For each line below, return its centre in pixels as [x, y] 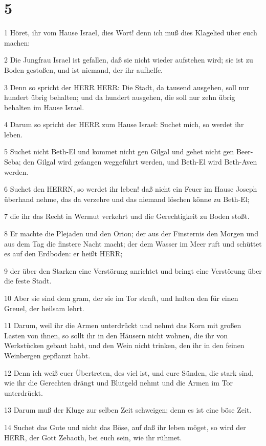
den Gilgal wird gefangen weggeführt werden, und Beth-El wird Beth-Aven [140, 162]
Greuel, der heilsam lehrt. [44, 308]
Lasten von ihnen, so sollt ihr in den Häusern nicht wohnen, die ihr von [116, 335]
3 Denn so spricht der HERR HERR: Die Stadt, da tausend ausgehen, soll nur [127, 87]
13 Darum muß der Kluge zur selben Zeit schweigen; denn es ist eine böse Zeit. [128, 410]
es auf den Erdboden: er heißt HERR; [63, 254]
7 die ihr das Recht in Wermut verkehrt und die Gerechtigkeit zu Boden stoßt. [127, 216]
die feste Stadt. [28, 281]
